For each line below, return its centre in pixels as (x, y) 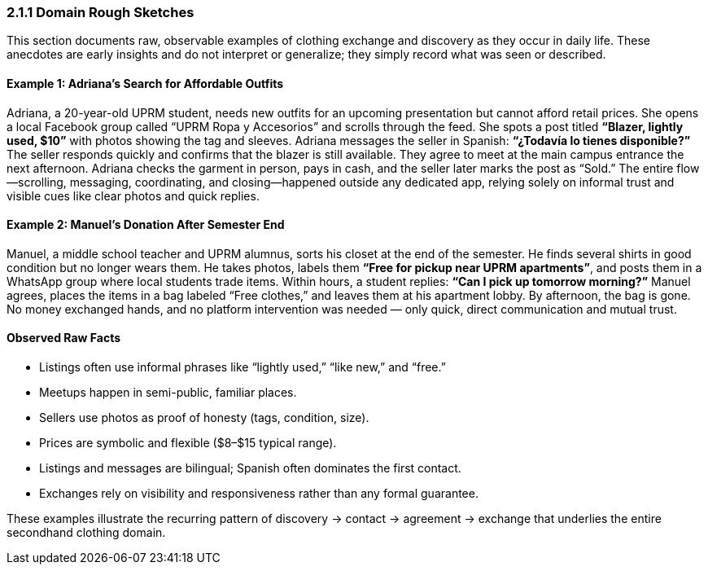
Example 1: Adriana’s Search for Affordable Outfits (145, 83)
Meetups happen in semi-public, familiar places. (168, 393)
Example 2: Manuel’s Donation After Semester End (146, 225)
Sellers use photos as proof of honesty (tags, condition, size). (204, 418)
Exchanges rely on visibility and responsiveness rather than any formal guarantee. (259, 494)
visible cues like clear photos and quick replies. (133, 195)
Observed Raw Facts (64, 338)
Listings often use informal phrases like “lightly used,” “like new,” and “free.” (243, 367)
